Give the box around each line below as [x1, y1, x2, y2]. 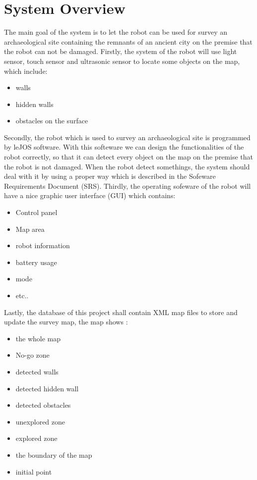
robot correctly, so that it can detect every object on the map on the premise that [4, 152, 253, 162]
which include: [4, 65, 48, 76]
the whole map [15, 333, 61, 343]
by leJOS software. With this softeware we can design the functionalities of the [4, 142, 244, 152]
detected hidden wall [15, 383, 79, 393]
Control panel [15, 207, 58, 217]
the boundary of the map [15, 449, 92, 460]
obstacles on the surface [15, 115, 88, 126]
